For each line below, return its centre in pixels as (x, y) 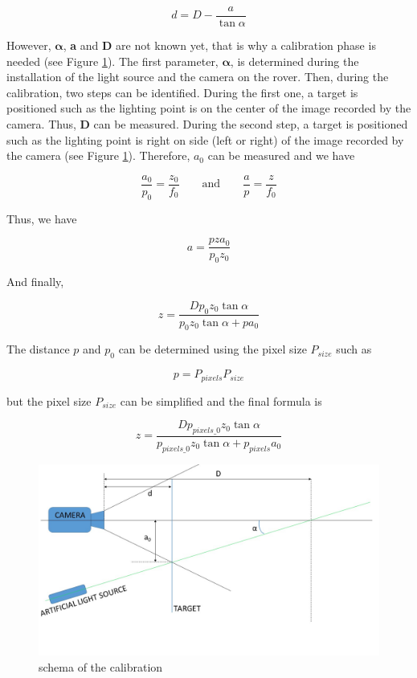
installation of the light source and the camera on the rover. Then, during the (198, 77)
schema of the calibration (101, 666)
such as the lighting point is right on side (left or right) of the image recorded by (205, 139)
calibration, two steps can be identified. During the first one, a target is (182, 92)
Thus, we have (42, 218)
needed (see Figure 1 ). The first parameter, (112, 61)
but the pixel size (49, 400)
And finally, (35, 282)
